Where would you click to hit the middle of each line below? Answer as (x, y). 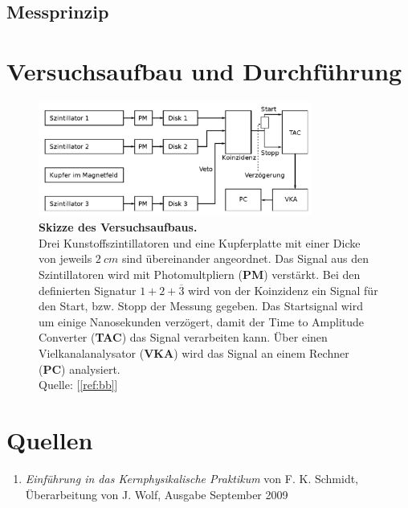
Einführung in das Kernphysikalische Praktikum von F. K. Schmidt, (192, 478)
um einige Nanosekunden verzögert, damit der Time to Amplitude (202, 321)
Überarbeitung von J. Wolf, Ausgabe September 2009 (157, 494)
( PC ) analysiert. (80, 369)
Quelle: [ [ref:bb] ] (78, 385)
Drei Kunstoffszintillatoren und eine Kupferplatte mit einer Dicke (200, 242)
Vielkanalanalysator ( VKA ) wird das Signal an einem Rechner (194, 353)
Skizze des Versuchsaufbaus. (118, 227)
